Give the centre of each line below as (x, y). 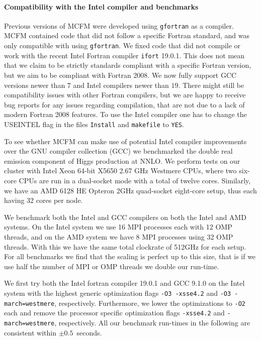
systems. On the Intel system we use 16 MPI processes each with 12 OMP (118, 227)
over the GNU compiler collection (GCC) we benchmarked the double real (118, 151)
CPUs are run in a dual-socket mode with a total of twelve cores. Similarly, (135, 180)
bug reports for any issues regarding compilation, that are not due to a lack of (124, 104)
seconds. (89, 332)
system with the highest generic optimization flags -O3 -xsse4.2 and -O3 (118, 293)
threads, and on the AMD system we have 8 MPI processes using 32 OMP (119, 236)
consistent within (30, 332)
